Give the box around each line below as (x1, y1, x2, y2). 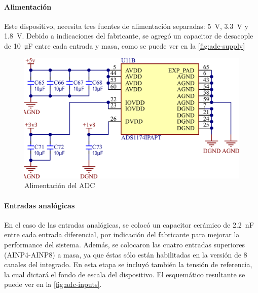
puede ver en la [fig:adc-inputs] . (4, 279, 102, 289)
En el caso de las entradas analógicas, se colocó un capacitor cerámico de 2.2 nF (4, 219, 254, 230)
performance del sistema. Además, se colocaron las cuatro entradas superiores (4, 239, 245, 249)
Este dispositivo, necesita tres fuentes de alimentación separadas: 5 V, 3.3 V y (4, 20, 248, 31)
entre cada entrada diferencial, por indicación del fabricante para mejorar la (4, 229, 240, 240)
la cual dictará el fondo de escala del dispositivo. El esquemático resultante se (4, 269, 245, 279)
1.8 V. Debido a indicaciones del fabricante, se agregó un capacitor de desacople (4, 30, 253, 41)
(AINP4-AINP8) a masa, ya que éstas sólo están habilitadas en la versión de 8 (4, 249, 247, 260)
